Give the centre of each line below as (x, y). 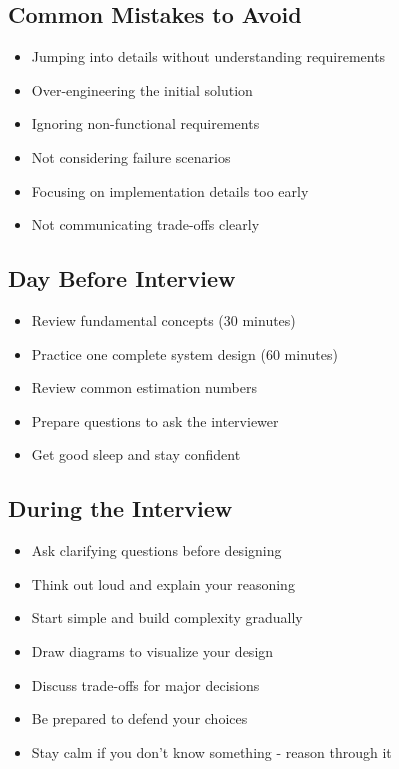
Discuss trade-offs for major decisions (145, 684)
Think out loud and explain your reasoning (163, 583)
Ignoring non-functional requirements (145, 123)
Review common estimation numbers (144, 387)
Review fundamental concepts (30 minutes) (163, 319)
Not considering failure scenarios (131, 156)
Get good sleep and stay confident (136, 454)
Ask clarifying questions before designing (156, 550)
